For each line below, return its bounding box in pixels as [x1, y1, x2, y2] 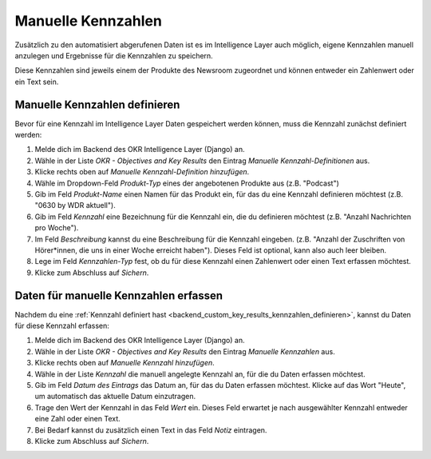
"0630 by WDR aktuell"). [34, 201, 116, 210]
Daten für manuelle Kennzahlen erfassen [14, 289, 223, 302]
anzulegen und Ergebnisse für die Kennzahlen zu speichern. [14, 50, 213, 60]
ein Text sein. [14, 77, 59, 86]
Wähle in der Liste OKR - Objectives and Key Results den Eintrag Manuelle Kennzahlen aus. [34, 346, 335, 356]
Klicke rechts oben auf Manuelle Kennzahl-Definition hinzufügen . [34, 167, 250, 177]
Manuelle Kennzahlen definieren [14, 98, 180, 111]
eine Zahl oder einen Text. [34, 414, 121, 424]
